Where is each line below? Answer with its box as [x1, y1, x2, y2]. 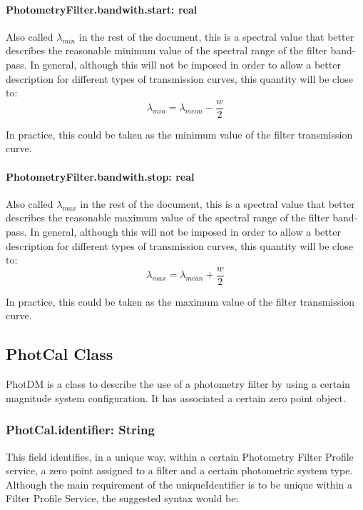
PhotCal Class [6, 343, 113, 365]
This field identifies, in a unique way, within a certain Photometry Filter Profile [6, 449, 354, 464]
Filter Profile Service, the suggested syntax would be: [6, 491, 239, 506]
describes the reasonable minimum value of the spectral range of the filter [6, 43, 327, 58]
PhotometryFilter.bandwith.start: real [6, 1, 198, 16]
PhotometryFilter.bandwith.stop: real [6, 169, 195, 184]
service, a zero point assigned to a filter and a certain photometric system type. [6, 463, 353, 478]
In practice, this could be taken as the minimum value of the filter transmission [6, 126, 353, 141]
